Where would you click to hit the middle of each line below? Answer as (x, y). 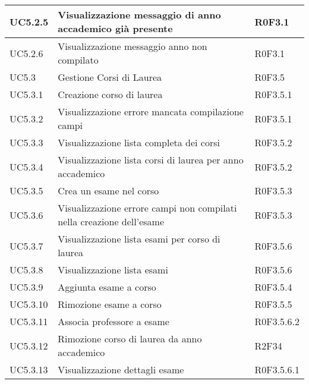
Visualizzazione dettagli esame (121, 369)
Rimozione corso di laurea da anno (130, 339)
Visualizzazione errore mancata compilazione (151, 111)
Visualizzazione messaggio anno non (133, 46)
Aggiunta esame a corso (107, 287)
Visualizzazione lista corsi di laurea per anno (151, 160)
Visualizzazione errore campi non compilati (147, 208)
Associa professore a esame (113, 321)
